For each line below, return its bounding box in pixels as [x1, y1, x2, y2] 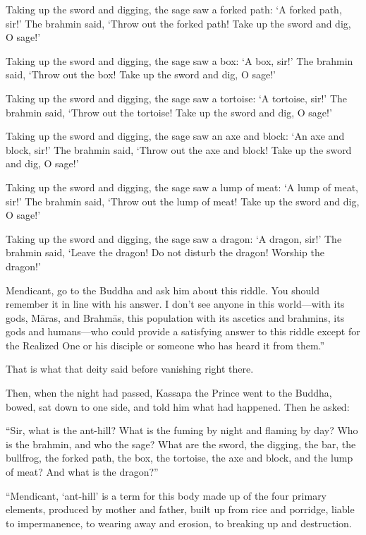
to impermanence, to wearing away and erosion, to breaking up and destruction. [6, 515, 352, 530]
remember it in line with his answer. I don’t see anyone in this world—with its [6, 296, 345, 311]
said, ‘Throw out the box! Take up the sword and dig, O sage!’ [6, 67, 276, 82]
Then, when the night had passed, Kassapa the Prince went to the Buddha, [6, 385, 332, 400]
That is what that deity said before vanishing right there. [6, 361, 254, 376]
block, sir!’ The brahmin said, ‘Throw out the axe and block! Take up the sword [6, 142, 352, 157]
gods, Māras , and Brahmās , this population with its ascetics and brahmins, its [6, 310, 345, 325]
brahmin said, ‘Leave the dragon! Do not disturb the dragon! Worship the [6, 245, 324, 260]
